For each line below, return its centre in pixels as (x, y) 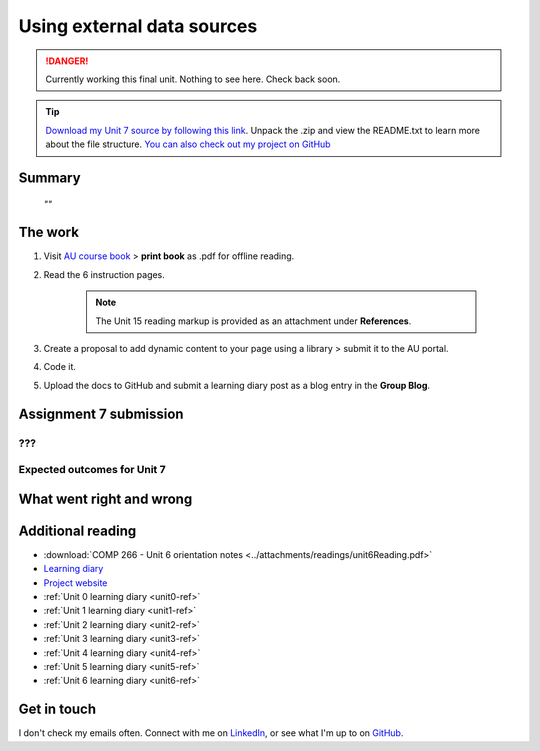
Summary (49, 177)
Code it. (60, 367)
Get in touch (57, 709)
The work (49, 232)
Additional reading (77, 530)
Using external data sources (138, 26)
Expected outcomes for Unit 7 (92, 470)
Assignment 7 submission (101, 413)
